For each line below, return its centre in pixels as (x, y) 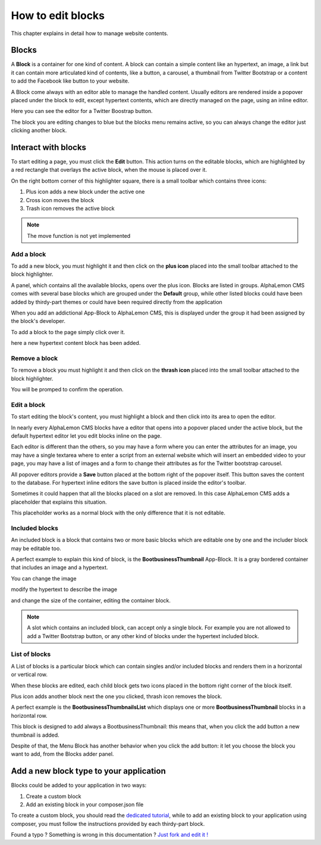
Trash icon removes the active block (70, 209)
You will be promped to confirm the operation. (67, 389)
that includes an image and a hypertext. (59, 567)
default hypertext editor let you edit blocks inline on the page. (86, 436)
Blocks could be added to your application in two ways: (79, 786)
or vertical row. (29, 674)
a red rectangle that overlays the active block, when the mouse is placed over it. (109, 170)
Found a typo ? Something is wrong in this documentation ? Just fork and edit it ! (109, 835)
